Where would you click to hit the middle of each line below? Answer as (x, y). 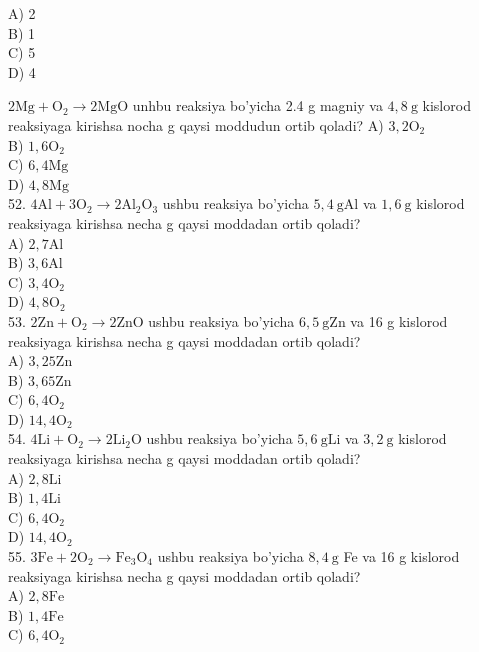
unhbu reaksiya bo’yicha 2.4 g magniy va (257, 105)
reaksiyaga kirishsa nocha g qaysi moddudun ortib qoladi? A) (196, 124)
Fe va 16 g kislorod (401, 556)
